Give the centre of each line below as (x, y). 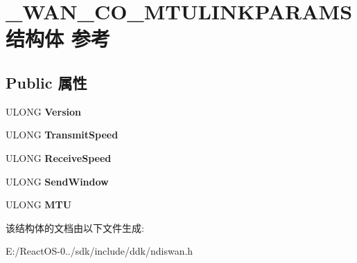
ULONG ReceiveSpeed (59, 157)
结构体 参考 (58, 38)
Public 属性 (46, 82)
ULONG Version (43, 111)
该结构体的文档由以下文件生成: (75, 227)
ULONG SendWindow (57, 181)
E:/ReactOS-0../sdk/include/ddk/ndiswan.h (99, 251)
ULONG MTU (39, 205)
